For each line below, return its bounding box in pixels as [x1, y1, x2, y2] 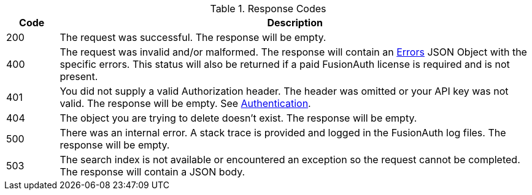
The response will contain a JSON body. [60, 166, 245, 178]
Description [267, 17, 323, 29]
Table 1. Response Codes [210, 2, 326, 15]
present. [60, 70, 98, 83]
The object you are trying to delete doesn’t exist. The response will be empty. [60, 112, 417, 124]
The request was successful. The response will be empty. [60, 31, 326, 43]
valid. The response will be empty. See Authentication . [60, 97, 311, 109]
